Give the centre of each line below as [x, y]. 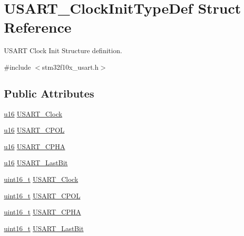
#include [18, 67]
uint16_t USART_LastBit [44, 228]
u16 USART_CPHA [35, 146]
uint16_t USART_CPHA [43, 212]
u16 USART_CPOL [34, 130]
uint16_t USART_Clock [41, 179]
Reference [38, 27]
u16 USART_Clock [33, 113]
